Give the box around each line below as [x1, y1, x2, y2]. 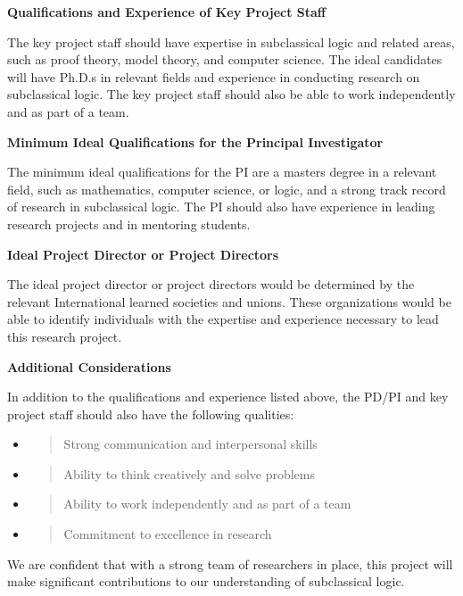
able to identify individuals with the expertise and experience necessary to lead [7, 310, 439, 328]
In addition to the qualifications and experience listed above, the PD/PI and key [7, 387, 449, 406]
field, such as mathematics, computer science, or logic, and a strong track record [7, 179, 446, 198]
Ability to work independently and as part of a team [63, 494, 351, 513]
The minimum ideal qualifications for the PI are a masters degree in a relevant [7, 162, 437, 181]
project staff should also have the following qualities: [7, 404, 294, 423]
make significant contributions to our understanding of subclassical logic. [7, 572, 405, 591]
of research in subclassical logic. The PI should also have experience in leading [7, 197, 435, 216]
